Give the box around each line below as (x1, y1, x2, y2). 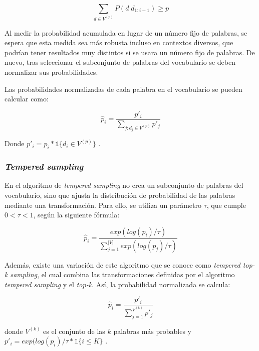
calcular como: (5, 93, 49, 104)
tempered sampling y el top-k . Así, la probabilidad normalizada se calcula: (5, 279, 230, 289)
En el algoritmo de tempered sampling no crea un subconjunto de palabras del (5, 180, 243, 190)
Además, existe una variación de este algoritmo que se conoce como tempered (5, 259, 240, 270)
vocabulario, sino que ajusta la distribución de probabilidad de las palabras (5, 189, 235, 200)
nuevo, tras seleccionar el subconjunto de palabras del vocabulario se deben (5, 57, 235, 67)
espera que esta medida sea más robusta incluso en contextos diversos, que (5, 37, 233, 48)
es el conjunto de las (43, 325, 105, 336)
